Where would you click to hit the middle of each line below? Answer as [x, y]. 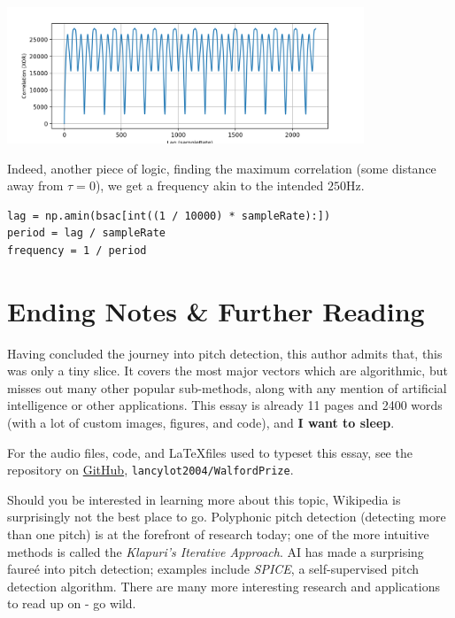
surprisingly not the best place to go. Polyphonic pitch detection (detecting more [227, 517]
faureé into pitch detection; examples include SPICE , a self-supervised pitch [213, 569]
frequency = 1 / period [77, 250]
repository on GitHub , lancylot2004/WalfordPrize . [150, 470]
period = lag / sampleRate [86, 233]
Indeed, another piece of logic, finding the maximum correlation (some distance [222, 168]
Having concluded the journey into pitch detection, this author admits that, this [225, 353]
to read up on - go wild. [72, 603]
